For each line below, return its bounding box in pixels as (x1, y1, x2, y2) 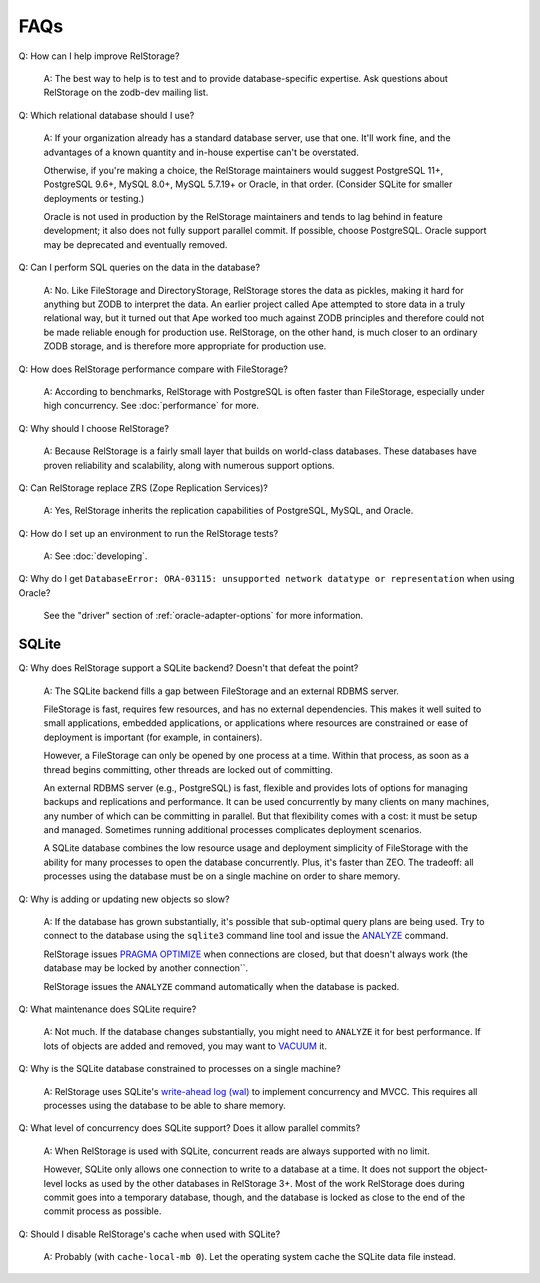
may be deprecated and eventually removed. (43, 238, 228, 250)
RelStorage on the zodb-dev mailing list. (43, 86, 209, 99)
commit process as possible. (43, 1205, 162, 1217)
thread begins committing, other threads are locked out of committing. (43, 763, 334, 775)
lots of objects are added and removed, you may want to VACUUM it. (43, 1040, 327, 1052)
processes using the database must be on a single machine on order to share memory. (43, 870, 401, 882)
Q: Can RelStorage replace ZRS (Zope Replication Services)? (18, 481, 269, 494)
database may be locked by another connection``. (43, 962, 249, 974)
